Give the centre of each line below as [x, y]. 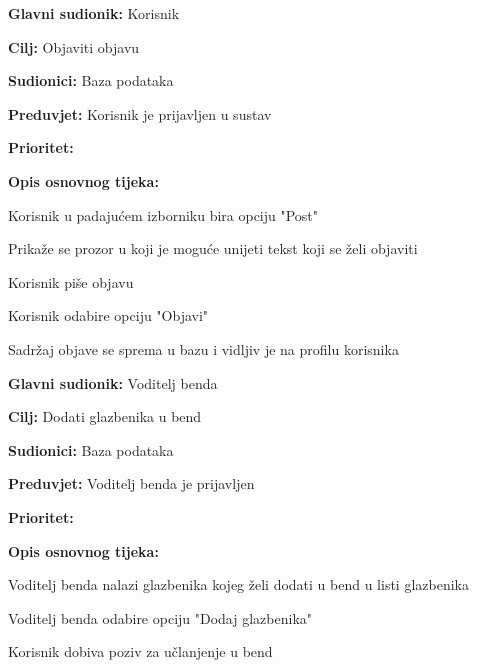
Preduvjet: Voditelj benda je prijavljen [131, 483]
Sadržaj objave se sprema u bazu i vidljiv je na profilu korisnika [203, 348]
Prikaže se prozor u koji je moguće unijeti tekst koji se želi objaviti [213, 248]
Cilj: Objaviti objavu [74, 46]
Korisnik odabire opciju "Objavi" [108, 315]
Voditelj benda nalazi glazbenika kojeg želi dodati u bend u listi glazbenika [238, 584]
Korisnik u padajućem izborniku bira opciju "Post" [163, 214]
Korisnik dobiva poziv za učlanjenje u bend [140, 651]
